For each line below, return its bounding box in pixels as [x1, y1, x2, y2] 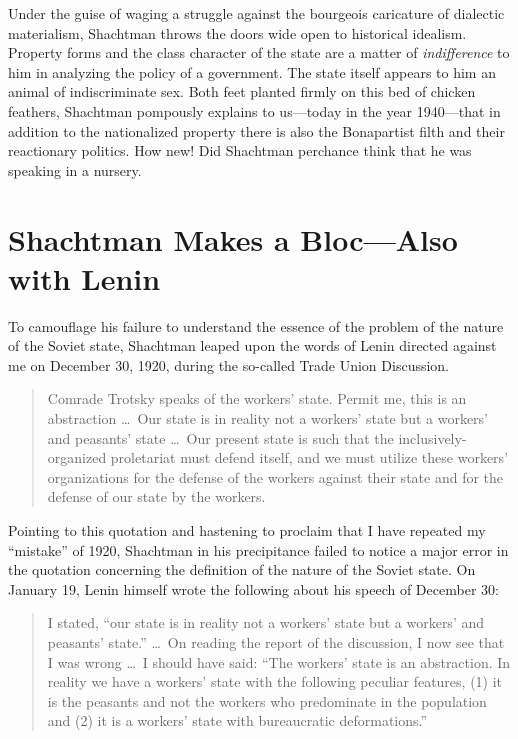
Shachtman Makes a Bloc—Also [8, 218, 458, 259]
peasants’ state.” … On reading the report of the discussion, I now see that [47, 631, 505, 652]
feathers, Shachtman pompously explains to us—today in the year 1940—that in [8, 100, 501, 121]
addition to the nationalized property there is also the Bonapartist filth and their [8, 120, 505, 141]
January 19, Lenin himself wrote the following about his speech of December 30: [8, 578, 499, 599]
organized [47, 447, 107, 468]
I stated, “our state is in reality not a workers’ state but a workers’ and [47, 612, 485, 633]
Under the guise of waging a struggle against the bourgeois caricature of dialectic [8, 3, 505, 23]
